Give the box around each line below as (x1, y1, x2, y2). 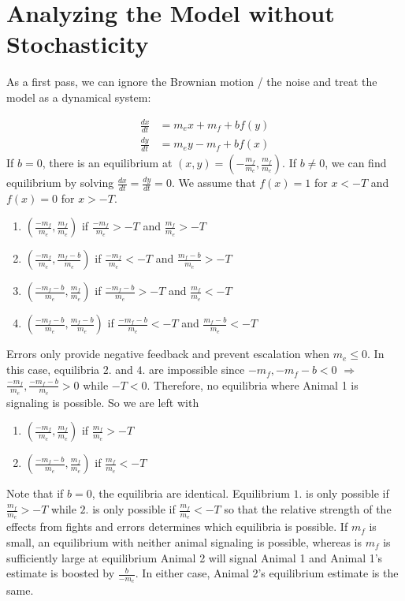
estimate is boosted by (6, 565, 115, 581)
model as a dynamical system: (6, 88, 151, 105)
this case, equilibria (6, 361, 100, 378)
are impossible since (149, 361, 245, 378)
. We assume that (171, 174, 256, 191)
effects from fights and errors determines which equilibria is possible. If (6, 518, 348, 535)
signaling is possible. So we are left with (6, 394, 199, 410)
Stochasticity (6, 28, 149, 60)
